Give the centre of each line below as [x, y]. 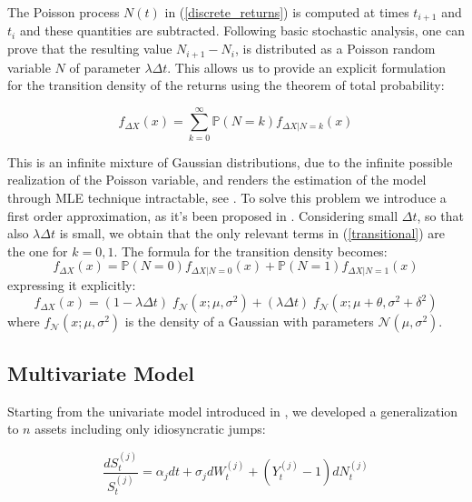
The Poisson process [64, 12]
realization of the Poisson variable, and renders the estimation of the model [217, 180]
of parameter [105, 67]
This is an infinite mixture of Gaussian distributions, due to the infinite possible [230, 161]
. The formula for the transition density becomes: [251, 251]
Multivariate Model [101, 372]
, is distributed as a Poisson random [335, 49]
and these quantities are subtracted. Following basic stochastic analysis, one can [242, 30]
